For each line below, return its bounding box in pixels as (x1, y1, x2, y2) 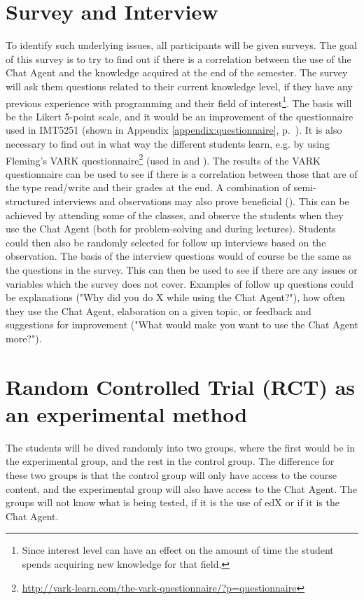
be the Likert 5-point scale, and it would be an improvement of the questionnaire (6, 109, 353, 123)
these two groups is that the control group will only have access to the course (6, 468, 337, 482)
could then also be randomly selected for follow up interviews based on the (6, 235, 326, 249)
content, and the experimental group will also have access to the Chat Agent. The (6, 481, 357, 496)
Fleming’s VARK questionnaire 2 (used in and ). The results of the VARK (6, 151, 321, 167)
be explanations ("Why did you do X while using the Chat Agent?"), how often (6, 290, 345, 305)
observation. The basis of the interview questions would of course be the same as (6, 249, 351, 263)
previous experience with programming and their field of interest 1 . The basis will (6, 93, 352, 110)
